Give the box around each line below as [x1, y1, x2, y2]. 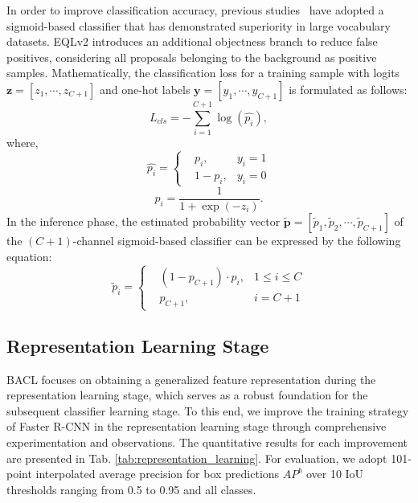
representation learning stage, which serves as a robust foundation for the [6, 386, 368, 403]
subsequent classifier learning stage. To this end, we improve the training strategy [6, 402, 409, 419]
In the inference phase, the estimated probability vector [6, 212, 281, 229]
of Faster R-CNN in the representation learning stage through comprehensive [6, 418, 387, 435]
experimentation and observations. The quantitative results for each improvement [6, 434, 408, 451]
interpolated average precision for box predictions [35, 465, 280, 482]
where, [6, 134, 39, 151]
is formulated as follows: [289, 80, 408, 97]
